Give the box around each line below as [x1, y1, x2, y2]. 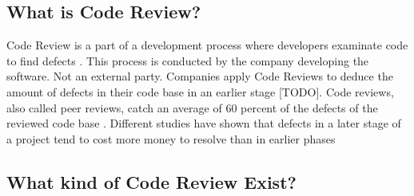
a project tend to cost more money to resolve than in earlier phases [6, 130, 336, 147]
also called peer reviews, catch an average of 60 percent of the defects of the [6, 99, 378, 116]
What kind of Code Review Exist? [6, 169, 297, 194]
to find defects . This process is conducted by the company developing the [6, 52, 369, 69]
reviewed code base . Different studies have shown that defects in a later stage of [6, 115, 401, 131]
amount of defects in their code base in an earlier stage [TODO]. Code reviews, [6, 83, 394, 100]
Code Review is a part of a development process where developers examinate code [6, 37, 408, 53]
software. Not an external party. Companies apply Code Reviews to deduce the [6, 68, 393, 84]
